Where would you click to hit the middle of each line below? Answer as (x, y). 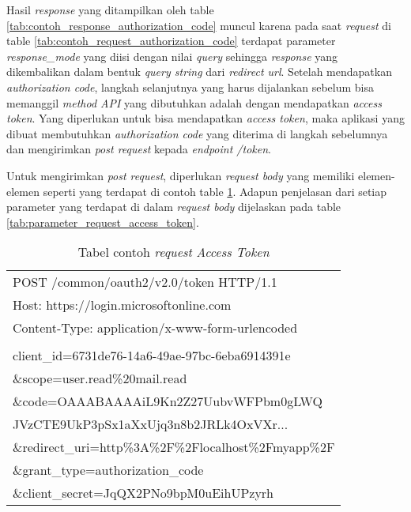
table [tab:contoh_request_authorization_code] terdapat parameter (171, 41)
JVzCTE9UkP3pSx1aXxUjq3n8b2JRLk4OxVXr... (151, 424)
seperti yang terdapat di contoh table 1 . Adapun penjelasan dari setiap (215, 191)
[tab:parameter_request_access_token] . (103, 222)
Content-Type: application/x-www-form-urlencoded (155, 328)
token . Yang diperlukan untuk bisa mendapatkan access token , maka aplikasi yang (205, 118)
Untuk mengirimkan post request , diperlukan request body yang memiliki (181, 175)
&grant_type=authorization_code (108, 470)
